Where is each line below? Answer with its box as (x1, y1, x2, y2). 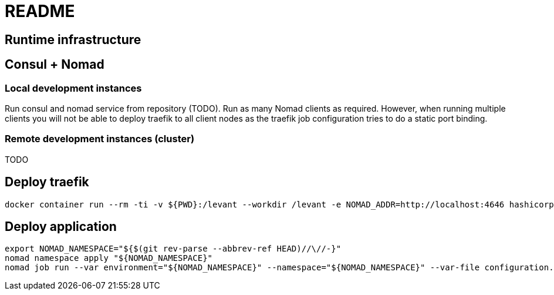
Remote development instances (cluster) (5, 133, 195, 145)
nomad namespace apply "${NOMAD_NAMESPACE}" (5, 253, 213, 263)
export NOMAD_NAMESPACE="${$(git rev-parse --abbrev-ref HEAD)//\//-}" (5, 244, 342, 254)
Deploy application (5, 219, 117, 234)
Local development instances (5, 82, 142, 94)
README (5, 1, 75, 21)
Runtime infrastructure (5, 32, 141, 47)
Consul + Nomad (5, 57, 104, 72)
